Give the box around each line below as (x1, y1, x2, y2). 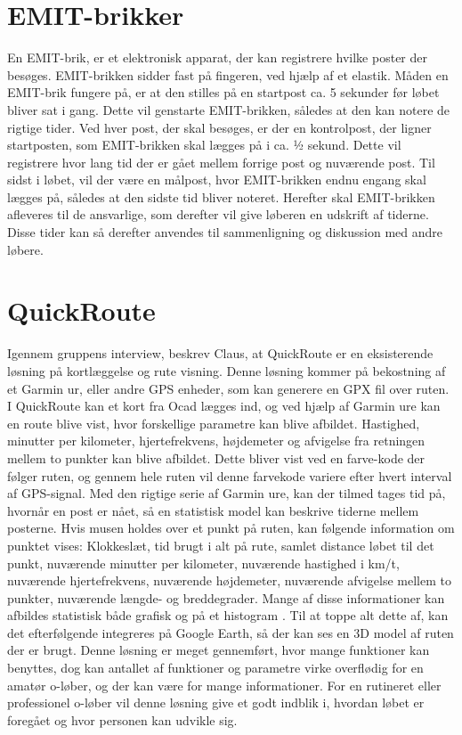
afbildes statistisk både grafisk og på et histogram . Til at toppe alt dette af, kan (7, 606, 449, 625)
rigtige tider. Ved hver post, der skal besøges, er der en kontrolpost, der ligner (7, 118, 432, 136)
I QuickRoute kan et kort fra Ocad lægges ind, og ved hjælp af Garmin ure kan (7, 396, 441, 415)
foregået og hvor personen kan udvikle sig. (7, 710, 238, 729)
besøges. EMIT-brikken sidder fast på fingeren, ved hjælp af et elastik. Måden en (7, 65, 449, 84)
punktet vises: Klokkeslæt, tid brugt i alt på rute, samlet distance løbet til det (7, 535, 434, 554)
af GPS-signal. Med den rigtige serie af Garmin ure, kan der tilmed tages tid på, (7, 484, 446, 502)
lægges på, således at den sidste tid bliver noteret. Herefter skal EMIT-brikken (7, 187, 435, 206)
